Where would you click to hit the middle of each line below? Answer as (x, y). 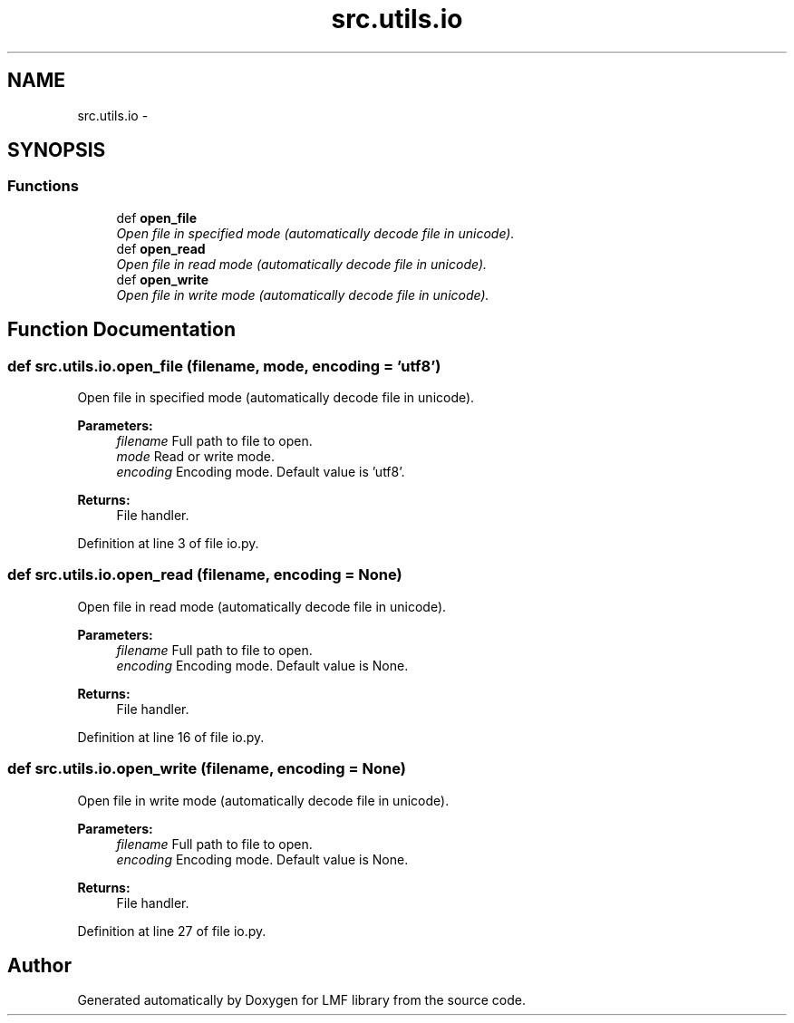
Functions (43, 186)
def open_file (156, 217)
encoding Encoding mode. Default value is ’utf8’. (261, 472)
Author (39, 965)
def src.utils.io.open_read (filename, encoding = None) (205, 575)
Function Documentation (121, 330)
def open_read (161, 248)
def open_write (163, 279)
